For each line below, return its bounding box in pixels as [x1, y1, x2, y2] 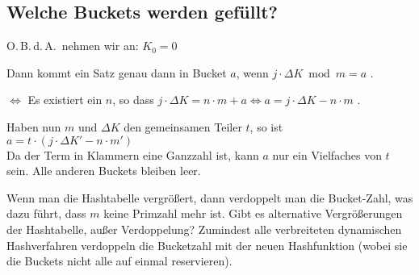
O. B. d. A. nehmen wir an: [6, 37, 139, 54]
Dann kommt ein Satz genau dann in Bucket [6, 64, 227, 81]
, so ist [249, 118, 283, 135]
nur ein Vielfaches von [272, 146, 382, 163]
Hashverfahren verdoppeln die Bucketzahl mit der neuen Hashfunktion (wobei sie [6, 236, 408, 253]
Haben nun [6, 118, 61, 135]
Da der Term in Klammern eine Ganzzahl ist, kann [6, 146, 259, 163]
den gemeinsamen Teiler [124, 118, 242, 135]
